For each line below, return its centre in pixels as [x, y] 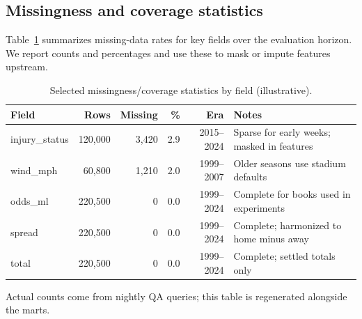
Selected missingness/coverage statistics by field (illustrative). [181, 90]
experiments [259, 207]
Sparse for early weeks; [282, 132]
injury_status [40, 139]
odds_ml [30, 201]
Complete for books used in [292, 194]
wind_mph [34, 170]
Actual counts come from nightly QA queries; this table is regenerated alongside [176, 296]
